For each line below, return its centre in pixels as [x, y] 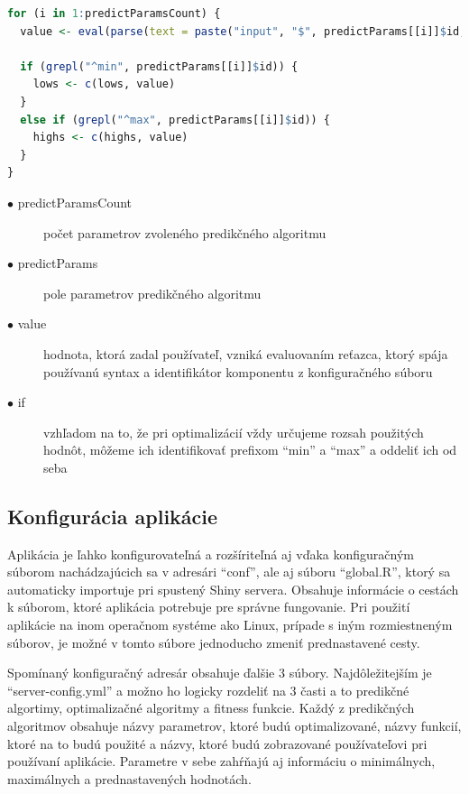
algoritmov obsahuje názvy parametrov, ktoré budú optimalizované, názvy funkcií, [234, 726]
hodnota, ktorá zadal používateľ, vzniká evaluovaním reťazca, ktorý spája [246, 353]
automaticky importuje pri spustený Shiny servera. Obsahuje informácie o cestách [233, 589]
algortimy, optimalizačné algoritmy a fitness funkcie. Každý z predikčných [211, 708]
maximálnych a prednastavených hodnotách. [129, 778]
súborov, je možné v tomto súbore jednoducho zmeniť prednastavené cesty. [214, 642]
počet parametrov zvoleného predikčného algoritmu [185, 232]
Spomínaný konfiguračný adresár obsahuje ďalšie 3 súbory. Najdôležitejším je [220, 673]
